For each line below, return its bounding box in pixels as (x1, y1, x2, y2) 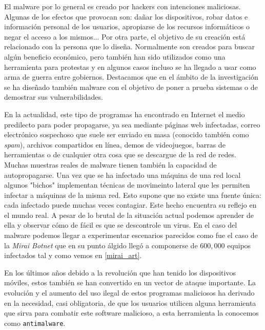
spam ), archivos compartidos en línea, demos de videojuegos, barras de (4, 139, 226, 150)
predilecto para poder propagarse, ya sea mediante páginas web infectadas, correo (4, 119, 260, 130)
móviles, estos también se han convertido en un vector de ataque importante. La (4, 277, 256, 288)
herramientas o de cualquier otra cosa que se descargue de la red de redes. (4, 149, 236, 160)
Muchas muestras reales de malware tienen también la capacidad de (4, 159, 217, 170)
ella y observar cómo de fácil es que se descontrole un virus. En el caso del (4, 219, 237, 230)
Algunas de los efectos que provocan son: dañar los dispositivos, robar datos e (4, 11, 248, 22)
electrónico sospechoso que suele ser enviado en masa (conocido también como (4, 129, 249, 140)
